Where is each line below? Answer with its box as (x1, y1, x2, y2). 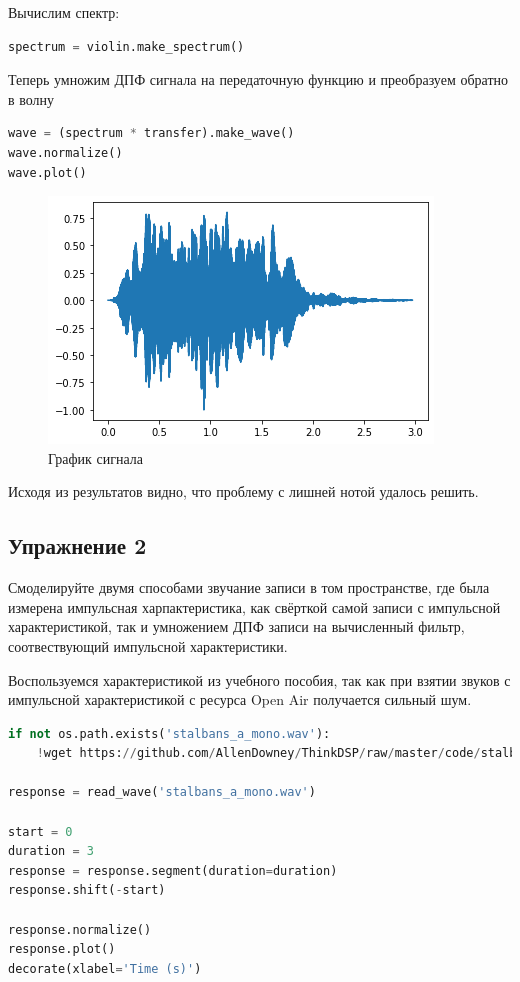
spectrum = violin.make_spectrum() (8, 39, 245, 54)
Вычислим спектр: (8, 2, 120, 22)
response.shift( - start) (8, 883, 166, 898)
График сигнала (48, 447, 143, 468)
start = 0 (8, 824, 73, 839)
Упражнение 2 (8, 530, 147, 561)
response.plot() (8, 942, 116, 957)
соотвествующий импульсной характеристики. (8, 635, 288, 656)
